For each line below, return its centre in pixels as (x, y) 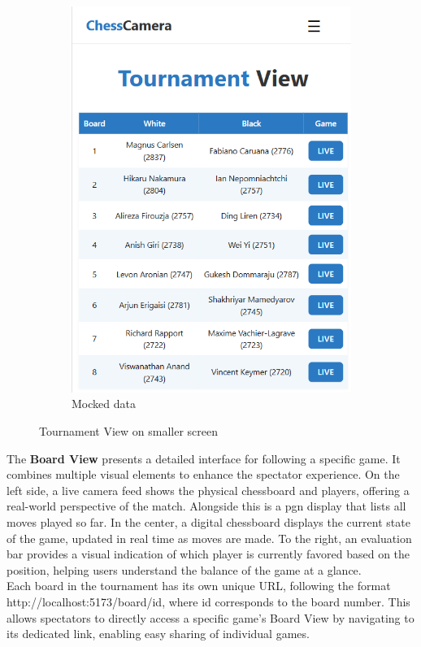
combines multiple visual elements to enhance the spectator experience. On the (203, 474)
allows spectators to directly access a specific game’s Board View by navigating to (210, 617)
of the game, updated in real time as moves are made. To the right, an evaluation (209, 538)
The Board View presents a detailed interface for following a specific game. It (204, 458)
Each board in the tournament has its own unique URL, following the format (199, 586)
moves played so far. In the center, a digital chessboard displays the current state (208, 521)
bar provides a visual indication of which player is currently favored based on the (208, 554)
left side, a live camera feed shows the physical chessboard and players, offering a (208, 490)
